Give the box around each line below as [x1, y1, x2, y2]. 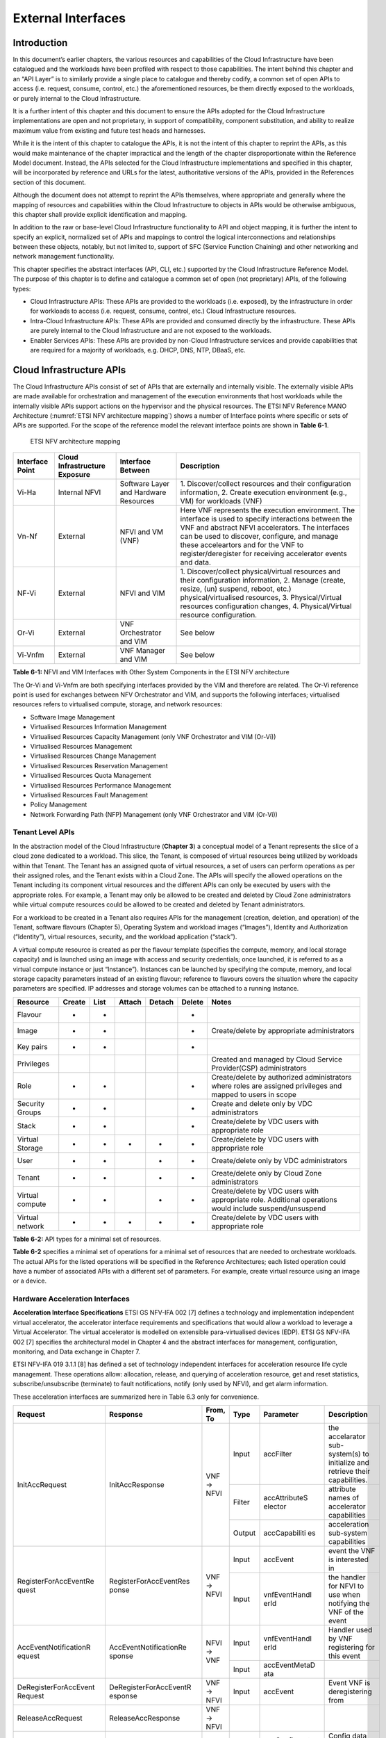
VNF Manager [119, 646, 166, 656]
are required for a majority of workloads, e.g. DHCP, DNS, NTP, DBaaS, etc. [30, 346, 246, 354]
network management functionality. [12, 252, 115, 261]
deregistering [328, 1687, 373, 1696]
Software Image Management [30, 713, 115, 721]
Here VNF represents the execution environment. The [180, 505, 355, 515]
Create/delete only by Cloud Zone [211, 1168, 322, 1178]
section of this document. [12, 178, 86, 186]
